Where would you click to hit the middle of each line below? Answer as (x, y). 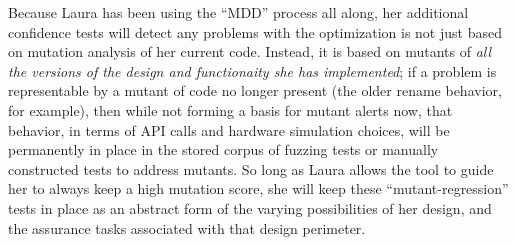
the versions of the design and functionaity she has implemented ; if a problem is (252, 70)
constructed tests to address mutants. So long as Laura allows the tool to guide (251, 168)
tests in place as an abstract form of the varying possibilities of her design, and (250, 207)
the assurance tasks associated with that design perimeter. (187, 227)
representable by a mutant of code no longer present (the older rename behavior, (255, 90)
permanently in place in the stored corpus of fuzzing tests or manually (223, 149)
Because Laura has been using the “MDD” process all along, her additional (238, 12)
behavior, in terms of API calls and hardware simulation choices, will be (229, 129)
